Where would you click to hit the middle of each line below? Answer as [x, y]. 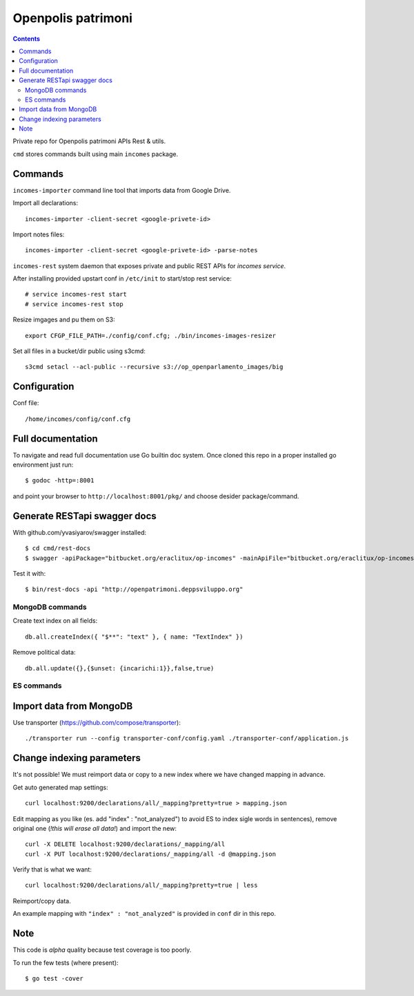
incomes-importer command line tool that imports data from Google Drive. [122, 190]
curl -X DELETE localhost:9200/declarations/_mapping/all [125, 844]
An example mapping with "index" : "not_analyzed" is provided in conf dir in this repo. [144, 914]
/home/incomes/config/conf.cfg [78, 419]
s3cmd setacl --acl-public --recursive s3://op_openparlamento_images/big [154, 367]
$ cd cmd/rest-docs [58, 548]
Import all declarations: [46, 203]
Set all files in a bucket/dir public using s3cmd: [79, 351]
